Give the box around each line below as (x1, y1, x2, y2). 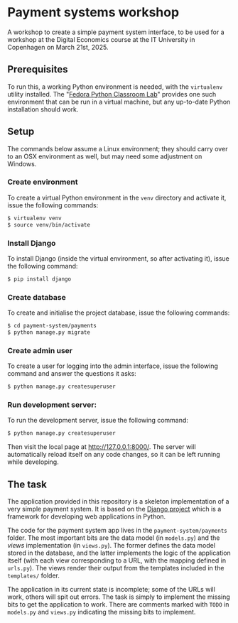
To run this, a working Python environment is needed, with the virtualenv (7, 82, 223, 91)
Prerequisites (7, 63, 68, 75)
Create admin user (7, 345, 73, 355)
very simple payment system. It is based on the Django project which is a (7, 504, 222, 513)
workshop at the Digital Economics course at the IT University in (7, 35, 195, 43)
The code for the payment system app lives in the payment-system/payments (7, 526, 227, 534)
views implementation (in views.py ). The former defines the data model (7, 541, 215, 549)
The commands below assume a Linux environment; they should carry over (7, 144, 228, 153)
